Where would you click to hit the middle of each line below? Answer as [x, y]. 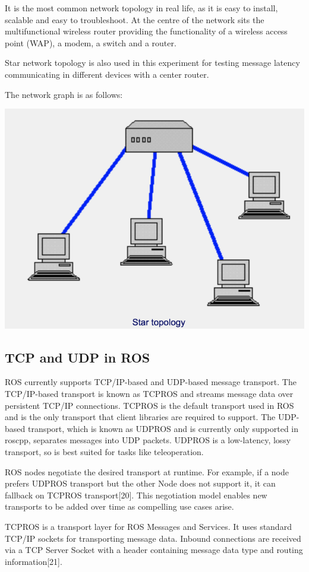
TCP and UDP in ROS [78, 357]
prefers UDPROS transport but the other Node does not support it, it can [140, 483]
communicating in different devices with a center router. [107, 74]
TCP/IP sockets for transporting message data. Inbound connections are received [153, 538]
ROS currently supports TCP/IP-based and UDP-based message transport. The [151, 382]
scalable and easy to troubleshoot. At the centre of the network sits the [135, 19]
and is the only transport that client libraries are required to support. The [140, 417]
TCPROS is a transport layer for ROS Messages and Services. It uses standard [148, 527]
